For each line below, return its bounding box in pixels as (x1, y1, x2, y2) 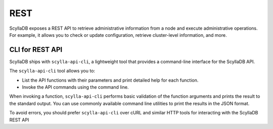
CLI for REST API (9, 45, 63, 54)
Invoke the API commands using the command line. (22, 84, 129, 90)
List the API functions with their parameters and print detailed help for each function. (22, 77, 199, 83)
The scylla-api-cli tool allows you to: (9, 68, 96, 74)
